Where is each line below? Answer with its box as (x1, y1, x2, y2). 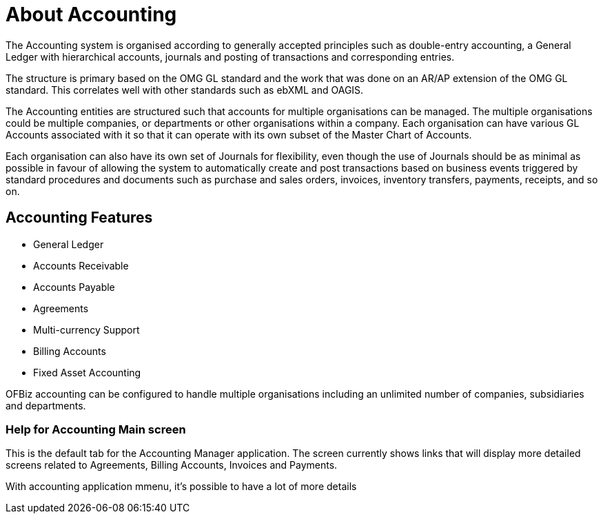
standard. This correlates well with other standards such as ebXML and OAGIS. (6, 83, 364, 96)
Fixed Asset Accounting (33, 366, 141, 378)
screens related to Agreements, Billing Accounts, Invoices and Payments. (6, 459, 338, 471)
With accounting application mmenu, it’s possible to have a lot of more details (6, 480, 357, 493)
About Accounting (6, 3, 177, 26)
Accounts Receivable (33, 259, 129, 272)
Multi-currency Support (33, 323, 140, 336)
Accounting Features (6, 209, 153, 227)
